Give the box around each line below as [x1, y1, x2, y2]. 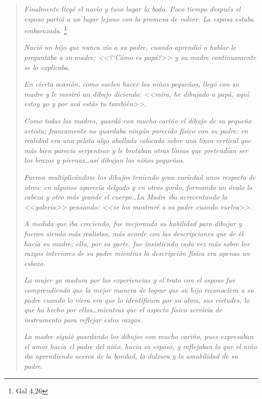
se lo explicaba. [24, 61, 70, 72]
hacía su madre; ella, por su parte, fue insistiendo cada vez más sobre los [24, 238, 250, 248]
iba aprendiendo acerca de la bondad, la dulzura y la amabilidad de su [24, 351, 238, 361]
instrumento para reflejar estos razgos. [24, 314, 143, 324]
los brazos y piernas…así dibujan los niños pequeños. [24, 155, 185, 165]
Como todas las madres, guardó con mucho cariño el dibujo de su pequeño [24, 115, 252, 125]
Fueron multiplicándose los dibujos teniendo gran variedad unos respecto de [24, 171, 256, 182]
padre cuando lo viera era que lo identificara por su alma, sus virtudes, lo [24, 294, 250, 305]
